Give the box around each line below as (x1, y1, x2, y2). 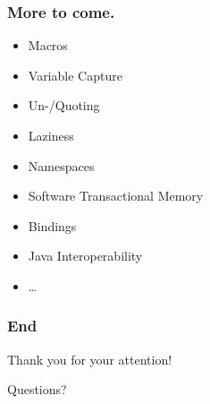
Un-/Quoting (28, 96, 100, 115)
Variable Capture (28, 65, 122, 84)
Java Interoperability (28, 246, 143, 265)
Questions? (7, 380, 67, 399)
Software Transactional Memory (28, 186, 204, 205)
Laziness (28, 126, 74, 144)
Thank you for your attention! (7, 349, 172, 368)
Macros (28, 36, 68, 55)
